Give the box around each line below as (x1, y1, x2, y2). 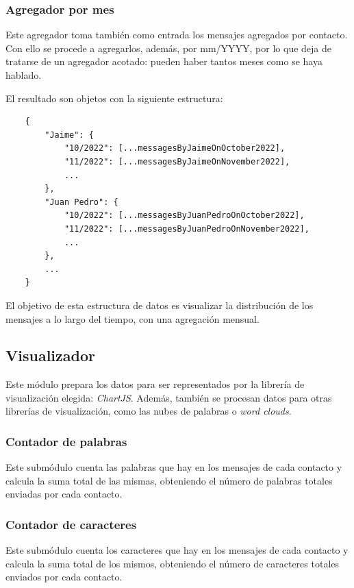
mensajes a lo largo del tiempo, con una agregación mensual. (5, 311, 260, 326)
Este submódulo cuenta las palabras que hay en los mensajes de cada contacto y (5, 460, 342, 474)
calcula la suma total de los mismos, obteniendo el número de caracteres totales (5, 556, 340, 570)
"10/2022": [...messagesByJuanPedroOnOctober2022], (64, 210, 305, 221)
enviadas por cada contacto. (5, 487, 123, 501)
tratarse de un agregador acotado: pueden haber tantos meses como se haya (5, 54, 323, 69)
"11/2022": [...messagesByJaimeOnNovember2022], (64, 156, 290, 167)
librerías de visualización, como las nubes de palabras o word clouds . (5, 404, 292, 418)
